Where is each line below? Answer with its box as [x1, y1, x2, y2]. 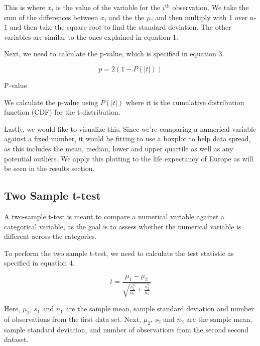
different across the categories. [4, 231, 97, 241]
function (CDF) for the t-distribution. [4, 107, 120, 117]
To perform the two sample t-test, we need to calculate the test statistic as [4, 247, 234, 258]
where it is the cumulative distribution [125, 97, 244, 107]
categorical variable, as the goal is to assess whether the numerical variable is [4, 221, 241, 231]
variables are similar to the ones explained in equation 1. [4, 31, 178, 42]
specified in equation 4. [4, 257, 75, 268]
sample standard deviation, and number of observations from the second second [4, 324, 249, 334]
